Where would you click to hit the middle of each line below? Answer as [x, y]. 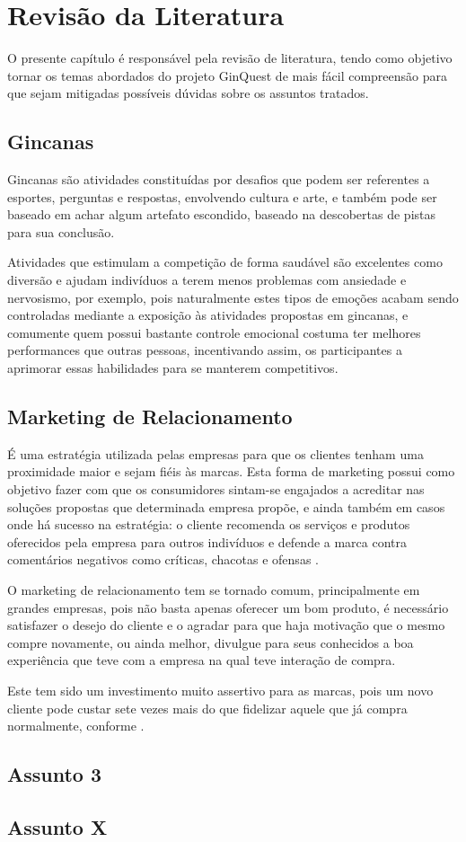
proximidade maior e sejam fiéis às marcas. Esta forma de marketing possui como [231, 471]
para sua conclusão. [61, 231]
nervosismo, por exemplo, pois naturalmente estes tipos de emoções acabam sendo [233, 297]
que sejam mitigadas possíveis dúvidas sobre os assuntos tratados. [188, 93]
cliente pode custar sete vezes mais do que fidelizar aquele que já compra [207, 708]
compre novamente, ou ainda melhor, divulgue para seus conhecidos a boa [211, 642]
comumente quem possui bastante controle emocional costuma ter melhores [214, 332]
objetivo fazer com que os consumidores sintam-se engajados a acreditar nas [216, 489]
